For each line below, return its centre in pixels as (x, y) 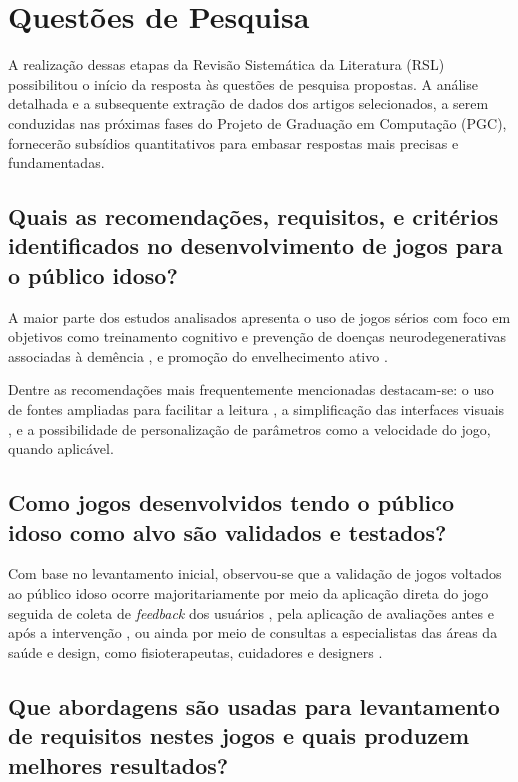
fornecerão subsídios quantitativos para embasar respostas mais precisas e (233, 142)
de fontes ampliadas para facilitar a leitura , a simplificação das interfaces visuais (256, 409)
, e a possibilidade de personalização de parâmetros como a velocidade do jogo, (249, 428)
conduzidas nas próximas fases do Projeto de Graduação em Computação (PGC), (257, 122)
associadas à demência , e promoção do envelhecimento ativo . (198, 355)
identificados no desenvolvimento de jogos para (255, 245)
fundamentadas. (56, 162)
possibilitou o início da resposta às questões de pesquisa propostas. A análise (243, 83)
